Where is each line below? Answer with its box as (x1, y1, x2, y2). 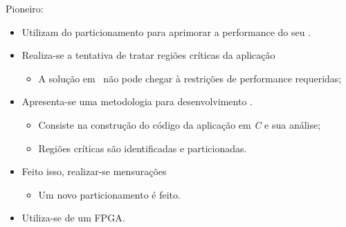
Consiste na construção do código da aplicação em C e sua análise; (38, 117, 321, 131)
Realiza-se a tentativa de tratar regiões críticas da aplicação (21, 48, 275, 62)
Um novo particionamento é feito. (38, 187, 181, 201)
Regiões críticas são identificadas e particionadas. (38, 140, 247, 155)
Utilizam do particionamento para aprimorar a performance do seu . (21, 24, 311, 39)
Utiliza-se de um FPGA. (21, 210, 125, 225)
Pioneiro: (6, 1, 44, 15)
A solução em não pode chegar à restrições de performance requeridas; (38, 71, 342, 85)
